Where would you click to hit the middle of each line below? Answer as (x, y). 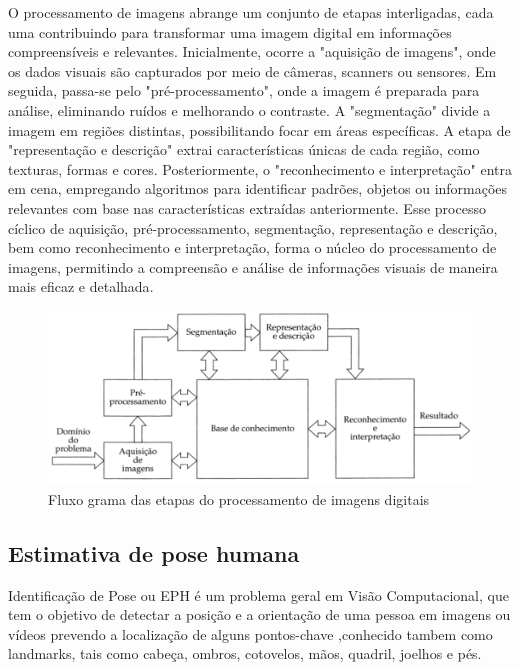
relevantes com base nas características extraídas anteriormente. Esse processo (247, 207)
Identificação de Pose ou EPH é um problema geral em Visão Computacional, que (258, 594)
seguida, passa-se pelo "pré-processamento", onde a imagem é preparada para (244, 90)
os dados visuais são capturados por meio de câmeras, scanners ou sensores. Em (252, 70)
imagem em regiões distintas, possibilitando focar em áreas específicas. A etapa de (259, 129)
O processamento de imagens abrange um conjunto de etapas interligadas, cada (251, 12)
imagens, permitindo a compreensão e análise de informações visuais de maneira (253, 266)
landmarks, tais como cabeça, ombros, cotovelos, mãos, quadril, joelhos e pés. (245, 653)
